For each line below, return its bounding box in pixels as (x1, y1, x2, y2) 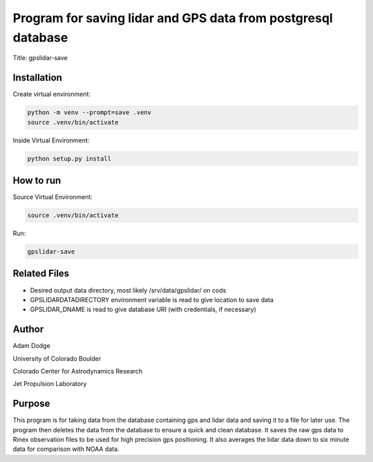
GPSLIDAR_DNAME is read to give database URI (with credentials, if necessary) (30, 305, 257, 314)
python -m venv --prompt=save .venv (27, 109, 152, 117)
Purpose (12, 398, 50, 409)
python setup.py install (27, 154, 112, 163)
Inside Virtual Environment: (12, 136, 90, 145)
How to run (12, 175, 61, 186)
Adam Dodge (12, 342, 51, 350)
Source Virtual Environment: (12, 193, 93, 201)
